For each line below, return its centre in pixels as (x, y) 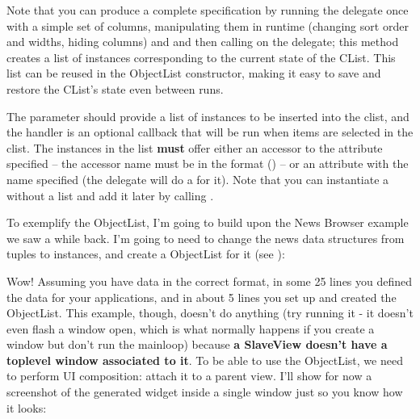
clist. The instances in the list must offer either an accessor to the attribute (195, 147)
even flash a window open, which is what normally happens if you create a (191, 328)
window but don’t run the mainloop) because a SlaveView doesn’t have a (197, 344)
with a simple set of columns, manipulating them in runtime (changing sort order (208, 25)
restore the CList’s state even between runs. (115, 88)
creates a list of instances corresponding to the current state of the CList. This (201, 57)
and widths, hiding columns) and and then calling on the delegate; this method (203, 42)
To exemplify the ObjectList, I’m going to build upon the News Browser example (208, 222)
